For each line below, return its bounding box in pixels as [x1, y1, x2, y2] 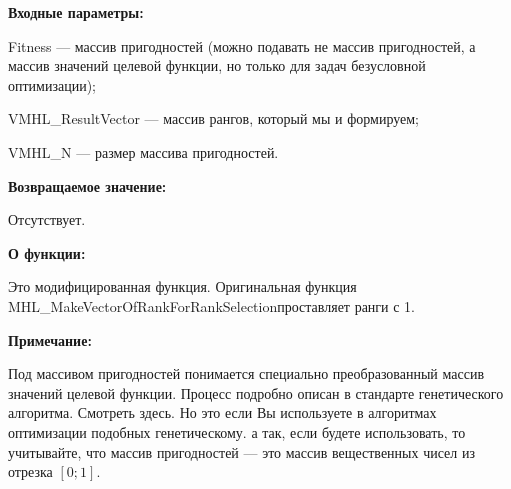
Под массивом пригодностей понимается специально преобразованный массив [8, 363, 485, 384]
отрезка [8, 461, 53, 482]
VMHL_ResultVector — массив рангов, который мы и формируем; [8, 108, 419, 129]
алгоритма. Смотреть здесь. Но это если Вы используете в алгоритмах [8, 402, 437, 423]
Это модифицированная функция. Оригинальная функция [8, 276, 357, 297]
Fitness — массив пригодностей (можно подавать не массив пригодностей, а [8, 35, 476, 56]
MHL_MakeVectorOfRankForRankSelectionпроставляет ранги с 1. [8, 295, 416, 316]
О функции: [8, 242, 86, 263]
